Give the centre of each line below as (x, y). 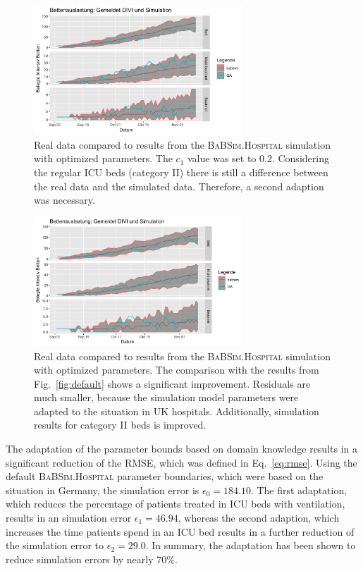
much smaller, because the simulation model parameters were (166, 397)
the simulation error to (55, 545)
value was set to (222, 158)
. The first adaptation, (299, 490)
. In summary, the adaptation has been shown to (251, 545)
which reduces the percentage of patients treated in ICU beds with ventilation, (176, 504)
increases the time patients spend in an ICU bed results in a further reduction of (180, 531)
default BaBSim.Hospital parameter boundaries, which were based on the (165, 476)
